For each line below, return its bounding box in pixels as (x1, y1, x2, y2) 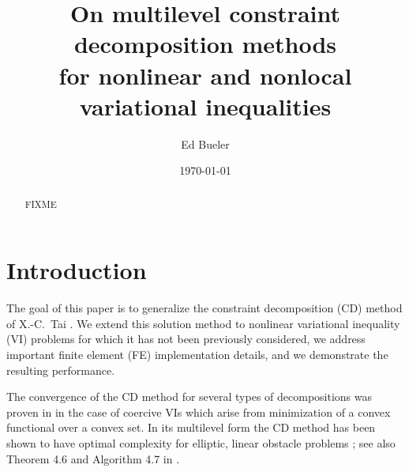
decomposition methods (73, 28, 337, 60)
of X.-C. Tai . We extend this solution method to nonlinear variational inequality (6, 315, 400, 331)
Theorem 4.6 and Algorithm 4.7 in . (6, 450, 180, 466)
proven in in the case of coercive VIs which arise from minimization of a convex (6, 403, 391, 420)
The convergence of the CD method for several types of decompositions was (6, 388, 373, 405)
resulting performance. (6, 361, 115, 378)
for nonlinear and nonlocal (58, 59, 352, 91)
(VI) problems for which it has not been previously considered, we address (6, 330, 366, 347)
